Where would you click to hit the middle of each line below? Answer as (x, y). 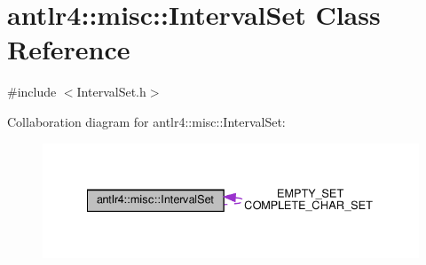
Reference (69, 49)
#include (32, 92)
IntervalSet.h (111, 92)
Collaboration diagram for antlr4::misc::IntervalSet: (146, 121)
